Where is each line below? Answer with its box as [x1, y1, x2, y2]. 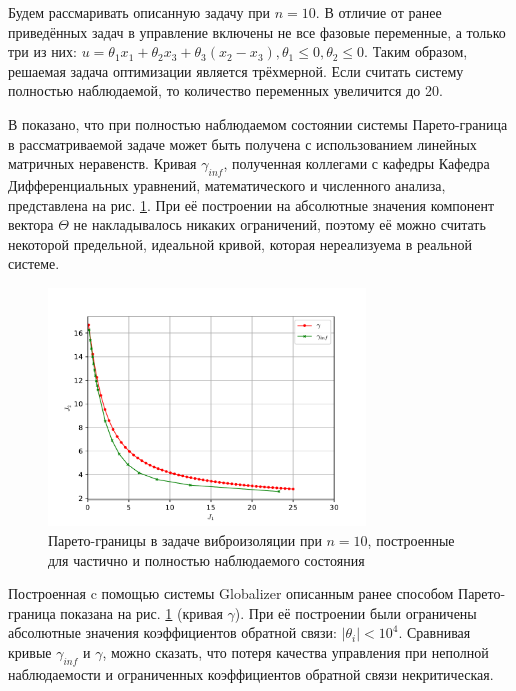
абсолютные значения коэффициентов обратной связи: [8, 622, 337, 643]
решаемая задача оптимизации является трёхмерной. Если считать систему [8, 60, 464, 81]
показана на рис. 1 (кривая [60, 602, 223, 623]
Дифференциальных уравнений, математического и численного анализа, [8, 174, 446, 195]
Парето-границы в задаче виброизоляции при [48, 530, 322, 551]
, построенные [367, 530, 455, 551]
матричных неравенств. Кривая [8, 153, 197, 174]
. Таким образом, [364, 41, 468, 62]
